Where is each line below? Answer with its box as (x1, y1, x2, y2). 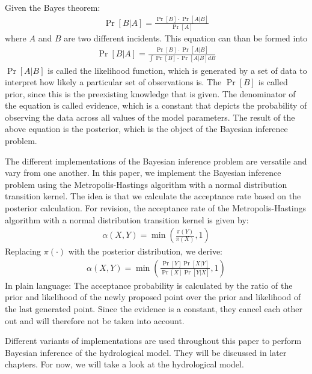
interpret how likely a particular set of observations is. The (5, 76, 222, 88)
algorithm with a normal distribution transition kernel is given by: (5, 213, 249, 226)
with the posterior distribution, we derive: (68, 245, 222, 258)
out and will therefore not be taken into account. (5, 314, 185, 327)
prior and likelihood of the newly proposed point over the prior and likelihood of (5, 291, 301, 303)
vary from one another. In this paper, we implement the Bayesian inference (5, 166, 281, 179)
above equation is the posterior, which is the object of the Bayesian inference (5, 122, 288, 135)
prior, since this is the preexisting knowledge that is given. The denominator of (5, 87, 296, 100)
